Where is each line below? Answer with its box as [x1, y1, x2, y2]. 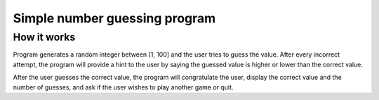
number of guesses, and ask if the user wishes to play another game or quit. [13, 83, 234, 91]
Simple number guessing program [13, 10, 216, 26]
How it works [13, 31, 76, 43]
